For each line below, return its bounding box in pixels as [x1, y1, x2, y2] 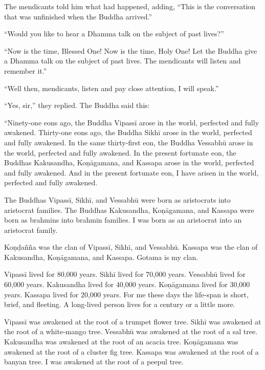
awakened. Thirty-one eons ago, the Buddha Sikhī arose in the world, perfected [4, 127, 252, 138]
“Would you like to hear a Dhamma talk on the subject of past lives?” [4, 28, 224, 39]
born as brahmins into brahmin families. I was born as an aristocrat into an [4, 214, 242, 225]
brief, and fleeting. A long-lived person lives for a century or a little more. [4, 299, 235, 310]
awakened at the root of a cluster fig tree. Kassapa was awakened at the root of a [4, 346, 259, 357]
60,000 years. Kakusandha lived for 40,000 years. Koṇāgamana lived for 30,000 [4, 279, 250, 290]
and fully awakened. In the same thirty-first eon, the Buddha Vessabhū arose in [4, 137, 253, 147]
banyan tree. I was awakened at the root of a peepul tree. [4, 356, 184, 367]
